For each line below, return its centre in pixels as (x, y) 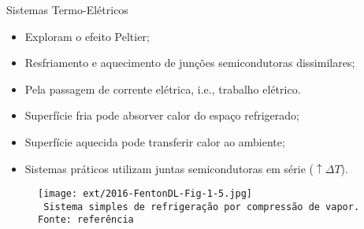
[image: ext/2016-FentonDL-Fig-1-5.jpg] (145, 194)
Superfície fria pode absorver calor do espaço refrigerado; (162, 115)
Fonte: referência (86, 220)
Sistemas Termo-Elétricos (67, 9)
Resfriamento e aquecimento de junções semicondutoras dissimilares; (190, 63)
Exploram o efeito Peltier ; (87, 36)
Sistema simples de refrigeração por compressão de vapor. (202, 207)
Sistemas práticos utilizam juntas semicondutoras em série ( (169, 168)
